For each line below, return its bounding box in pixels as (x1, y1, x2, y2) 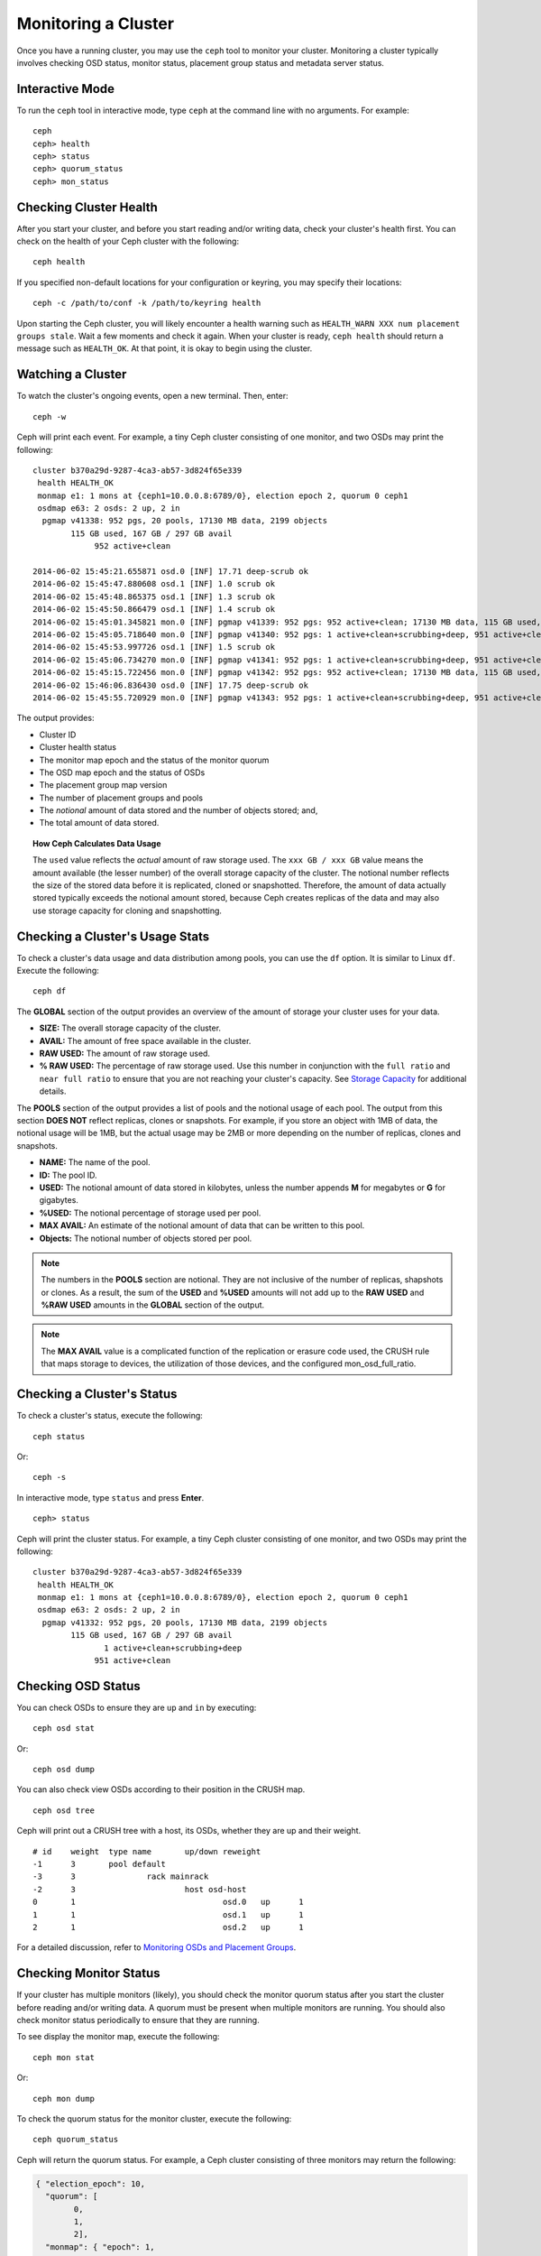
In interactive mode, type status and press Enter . (16, 1492, 205, 1502)
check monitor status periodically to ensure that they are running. (16, 2015, 261, 2026)
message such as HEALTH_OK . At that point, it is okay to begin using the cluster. (16, 343, 313, 354)
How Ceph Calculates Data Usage (32, 837, 161, 848)
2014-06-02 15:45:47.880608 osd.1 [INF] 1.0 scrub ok (32, 578, 275, 589)
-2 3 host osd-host (32, 1884, 247, 1894)
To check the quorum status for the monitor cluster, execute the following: (16, 2113, 292, 2124)
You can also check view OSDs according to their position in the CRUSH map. (16, 1784, 306, 1795)
